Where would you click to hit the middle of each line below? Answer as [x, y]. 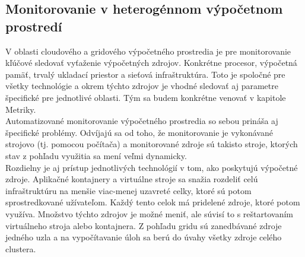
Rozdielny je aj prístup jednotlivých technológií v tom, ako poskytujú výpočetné [152, 167]
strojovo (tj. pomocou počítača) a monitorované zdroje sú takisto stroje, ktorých [152, 144]
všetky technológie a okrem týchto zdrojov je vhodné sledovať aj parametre [142, 86]
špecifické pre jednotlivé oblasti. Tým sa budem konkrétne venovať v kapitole [146, 97]
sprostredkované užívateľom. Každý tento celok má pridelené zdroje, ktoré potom [153, 202]
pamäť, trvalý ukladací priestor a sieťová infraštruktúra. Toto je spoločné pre [145, 74]
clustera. [21, 248]
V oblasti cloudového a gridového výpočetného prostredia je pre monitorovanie [148, 51]
